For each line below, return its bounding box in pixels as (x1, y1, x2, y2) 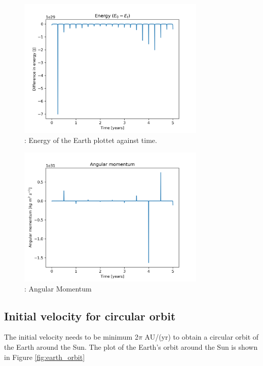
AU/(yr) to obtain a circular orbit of (144, 332, 259, 342)
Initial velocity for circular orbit (4, 308, 176, 323)
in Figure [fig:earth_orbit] (4, 351, 85, 362)
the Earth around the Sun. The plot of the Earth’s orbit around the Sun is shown (4, 341, 258, 352)
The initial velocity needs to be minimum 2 (4, 332, 138, 342)
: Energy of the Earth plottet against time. (24, 134, 157, 145)
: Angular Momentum (24, 283, 92, 294)
